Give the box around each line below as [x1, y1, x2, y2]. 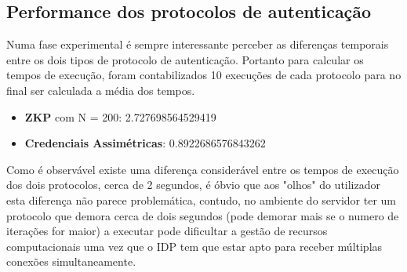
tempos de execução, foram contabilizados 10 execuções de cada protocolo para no [6, 67, 402, 83]
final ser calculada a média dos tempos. [6, 82, 195, 98]
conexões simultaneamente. [6, 253, 136, 270]
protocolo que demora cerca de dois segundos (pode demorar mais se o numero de [6, 207, 399, 223]
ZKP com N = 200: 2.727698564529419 [24, 108, 216, 125]
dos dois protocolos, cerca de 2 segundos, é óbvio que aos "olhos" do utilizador [6, 176, 380, 193]
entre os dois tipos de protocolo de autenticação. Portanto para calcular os [6, 51, 364, 67]
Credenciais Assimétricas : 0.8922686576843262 [24, 135, 266, 151]
